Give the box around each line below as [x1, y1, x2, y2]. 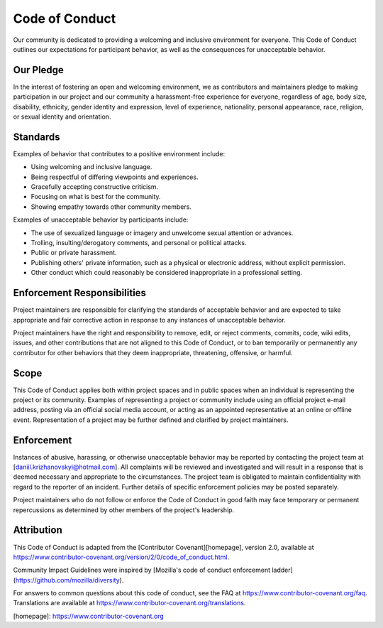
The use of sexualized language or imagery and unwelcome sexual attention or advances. [30, 228, 294, 237]
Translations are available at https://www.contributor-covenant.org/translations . [13, 599, 246, 607]
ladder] [272, 565, 294, 575]
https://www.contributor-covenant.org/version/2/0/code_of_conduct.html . [13, 553, 230, 561]
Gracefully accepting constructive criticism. [30, 183, 159, 191]
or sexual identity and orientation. [13, 112, 111, 121]
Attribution [13, 524, 63, 536]
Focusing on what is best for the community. [30, 193, 161, 201]
